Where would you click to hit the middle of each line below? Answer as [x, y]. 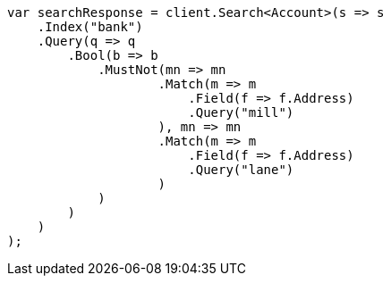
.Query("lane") [241, 170]
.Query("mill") [241, 112]
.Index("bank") [90, 27]
